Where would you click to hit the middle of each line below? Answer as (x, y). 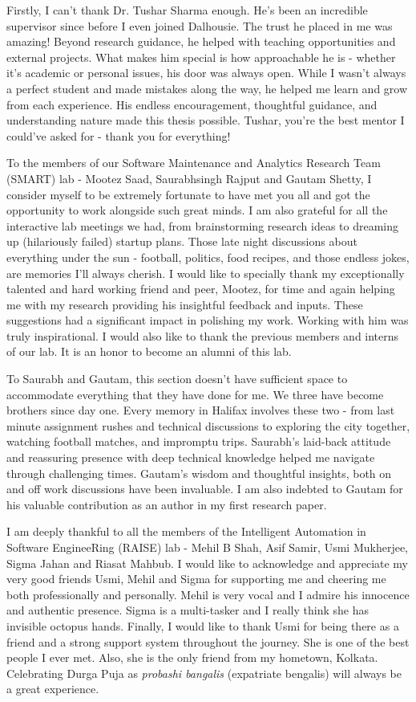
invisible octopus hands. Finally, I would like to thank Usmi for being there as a (203, 625)
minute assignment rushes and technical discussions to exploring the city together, (208, 425)
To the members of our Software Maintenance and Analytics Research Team (194, 163)
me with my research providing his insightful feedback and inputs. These (185, 304)
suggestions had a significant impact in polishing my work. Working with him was (208, 320)
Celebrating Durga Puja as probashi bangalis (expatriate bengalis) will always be (204, 673)
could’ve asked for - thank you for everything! (119, 135)
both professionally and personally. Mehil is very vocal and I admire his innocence (208, 594)
